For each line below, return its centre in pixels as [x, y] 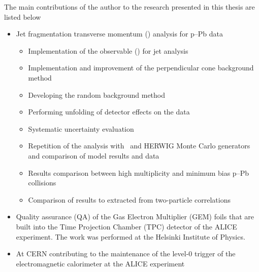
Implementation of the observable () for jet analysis [108, 50]
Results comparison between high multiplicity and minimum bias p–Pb [138, 172]
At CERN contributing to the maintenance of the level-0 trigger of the [126, 254]
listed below [23, 16]
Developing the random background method [97, 94]
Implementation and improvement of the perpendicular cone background [141, 68]
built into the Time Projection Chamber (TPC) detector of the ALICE [126, 226]
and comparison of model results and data [94, 155]
